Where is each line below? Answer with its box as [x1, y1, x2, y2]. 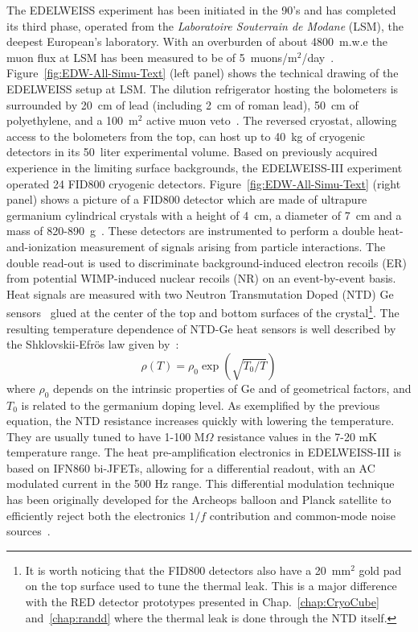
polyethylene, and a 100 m [6, 112, 138, 129]
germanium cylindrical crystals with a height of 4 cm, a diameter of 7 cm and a [6, 206, 402, 223]
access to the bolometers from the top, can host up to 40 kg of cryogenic [6, 127, 366, 144]
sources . [6, 523, 51, 539]
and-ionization [6, 238, 77, 254]
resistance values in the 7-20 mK [217, 428, 378, 444]
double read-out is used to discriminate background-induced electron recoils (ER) [6, 254, 407, 271]
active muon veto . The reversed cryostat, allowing [146, 112, 397, 129]
